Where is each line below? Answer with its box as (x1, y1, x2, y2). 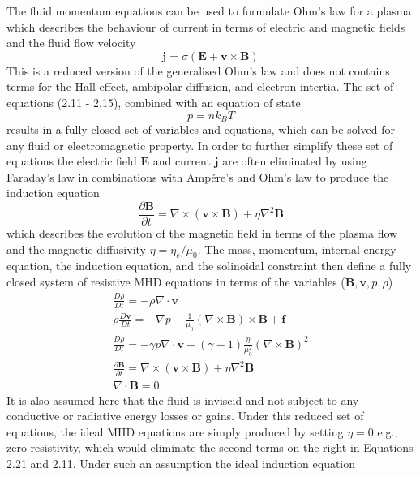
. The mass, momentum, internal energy (197, 240, 396, 257)
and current (152, 153, 211, 170)
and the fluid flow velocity (6, 34, 136, 51)
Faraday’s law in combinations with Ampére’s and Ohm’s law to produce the (6, 168, 389, 185)
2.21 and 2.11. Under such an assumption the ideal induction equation (6, 455, 356, 472)
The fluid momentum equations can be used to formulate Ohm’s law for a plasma (6, 2, 412, 19)
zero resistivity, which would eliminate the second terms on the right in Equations (6, 439, 414, 456)
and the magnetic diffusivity (6, 240, 146, 257)
